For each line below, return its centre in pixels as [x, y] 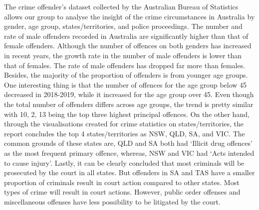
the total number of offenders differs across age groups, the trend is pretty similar [129, 104]
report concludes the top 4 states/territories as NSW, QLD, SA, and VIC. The [125, 133]
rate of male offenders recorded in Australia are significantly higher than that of [126, 36]
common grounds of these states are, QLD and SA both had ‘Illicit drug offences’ [128, 143]
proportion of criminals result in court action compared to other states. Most [122, 182]
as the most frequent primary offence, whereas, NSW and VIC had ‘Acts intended [129, 153]
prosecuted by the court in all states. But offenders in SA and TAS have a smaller [129, 172]
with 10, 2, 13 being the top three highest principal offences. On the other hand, [127, 114]
